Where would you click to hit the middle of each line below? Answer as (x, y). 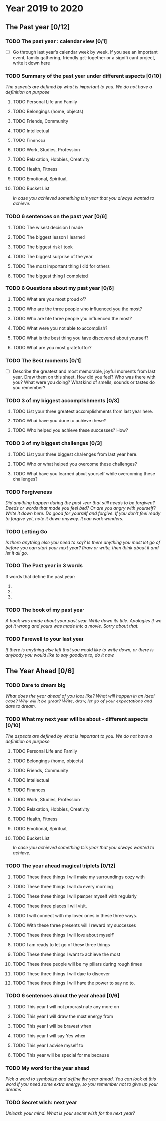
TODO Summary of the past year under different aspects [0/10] (83, 76)
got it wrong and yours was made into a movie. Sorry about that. (72, 626)
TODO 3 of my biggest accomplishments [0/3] (63, 401)
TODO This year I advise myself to (48, 1045)
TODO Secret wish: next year (41, 1103)
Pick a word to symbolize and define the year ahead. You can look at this (81, 1079)
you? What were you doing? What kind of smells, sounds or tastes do (84, 382)
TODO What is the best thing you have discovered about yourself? (81, 338)
